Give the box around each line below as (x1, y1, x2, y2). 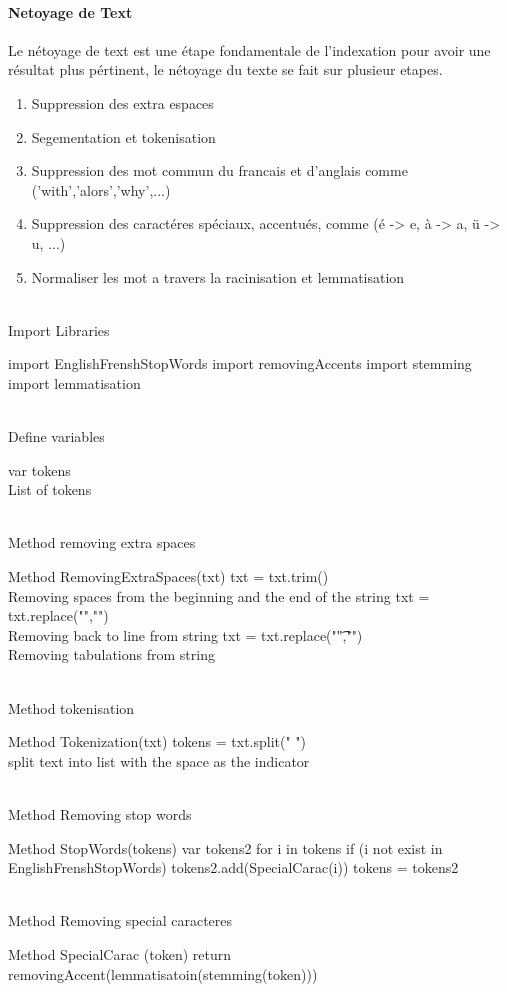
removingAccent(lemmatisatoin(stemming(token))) (8, 963, 318, 984)
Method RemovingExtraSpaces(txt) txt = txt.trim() (8, 566, 329, 587)
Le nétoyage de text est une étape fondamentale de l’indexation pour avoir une (8, 39, 491, 60)
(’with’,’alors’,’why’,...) (31, 179, 171, 200)
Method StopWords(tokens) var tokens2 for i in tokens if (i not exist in (8, 837, 443, 858)
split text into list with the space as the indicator (8, 750, 310, 771)
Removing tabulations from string (8, 644, 215, 665)
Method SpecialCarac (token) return (8, 943, 231, 964)
